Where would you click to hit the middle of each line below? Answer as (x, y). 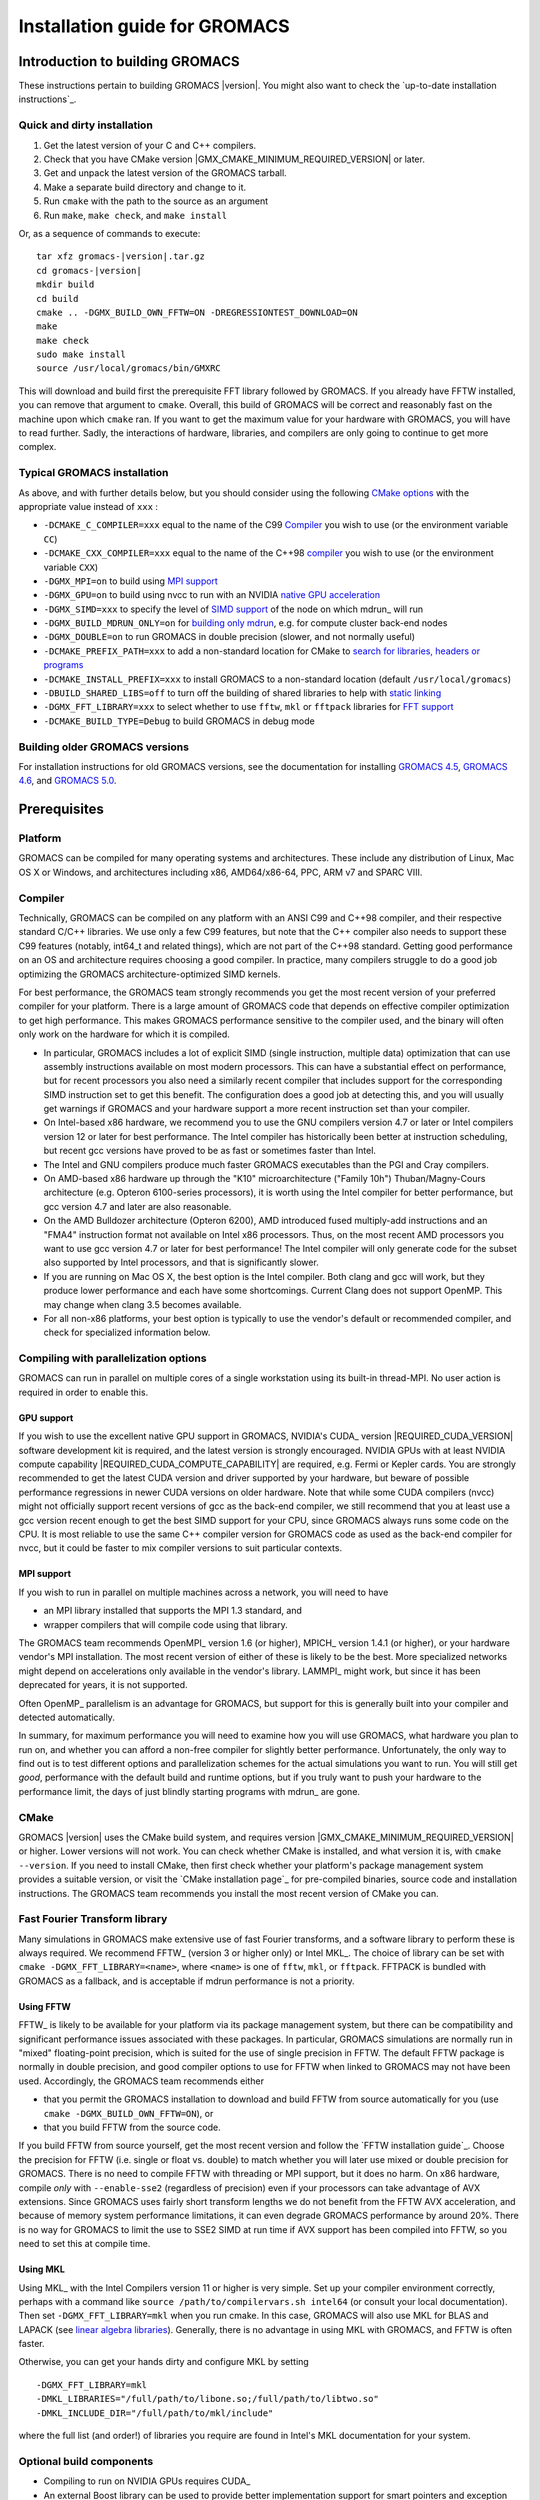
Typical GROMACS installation (93, 473)
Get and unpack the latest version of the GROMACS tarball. (165, 173)
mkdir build (65, 284)
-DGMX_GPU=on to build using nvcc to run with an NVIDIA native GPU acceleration (212, 595)
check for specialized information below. (127, 1332)
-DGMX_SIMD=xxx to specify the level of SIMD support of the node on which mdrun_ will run (233, 609)
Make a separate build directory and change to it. (145, 187)
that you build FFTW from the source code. (132, 2127)
